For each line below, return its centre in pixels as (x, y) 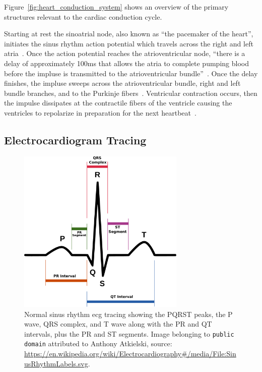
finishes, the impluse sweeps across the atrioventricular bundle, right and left (122, 83)
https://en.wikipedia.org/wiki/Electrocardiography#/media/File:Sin (130, 354)
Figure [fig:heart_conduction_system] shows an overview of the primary (116, 7)
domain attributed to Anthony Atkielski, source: (98, 343)
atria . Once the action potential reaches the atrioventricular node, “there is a (125, 53)
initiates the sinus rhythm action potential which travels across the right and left (129, 43)
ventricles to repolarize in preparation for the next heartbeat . (100, 112)
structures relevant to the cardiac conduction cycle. (83, 16)
